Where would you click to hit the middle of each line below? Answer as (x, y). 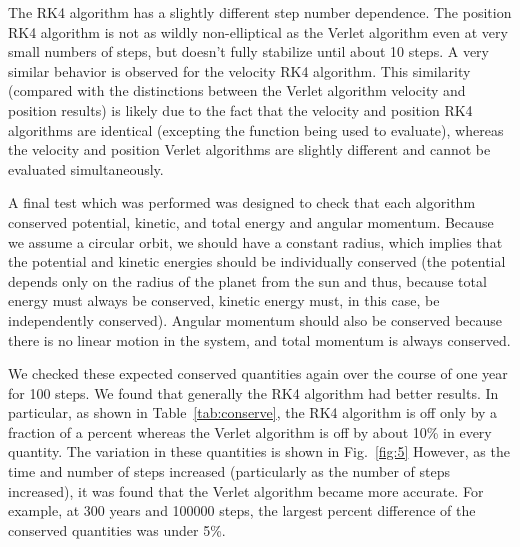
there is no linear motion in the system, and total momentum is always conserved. (259, 339)
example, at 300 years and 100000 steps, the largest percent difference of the (242, 510)
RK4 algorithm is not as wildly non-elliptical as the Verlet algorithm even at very (258, 31)
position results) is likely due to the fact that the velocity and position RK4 (240, 109)
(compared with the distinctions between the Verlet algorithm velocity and (237, 90)
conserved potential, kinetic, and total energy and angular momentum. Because (251, 221)
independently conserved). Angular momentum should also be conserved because (255, 319)
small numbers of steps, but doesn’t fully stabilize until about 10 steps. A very (248, 51)
